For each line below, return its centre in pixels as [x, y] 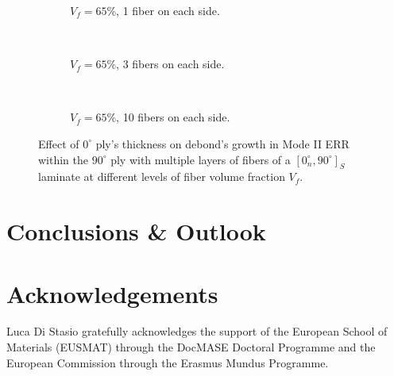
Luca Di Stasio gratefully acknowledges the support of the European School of [197, 331]
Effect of [59, 143]
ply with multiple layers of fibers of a [201, 159]
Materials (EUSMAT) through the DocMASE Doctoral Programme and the [191, 347]
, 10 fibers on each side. [173, 117]
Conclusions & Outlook [136, 231]
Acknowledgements [112, 293]
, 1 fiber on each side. [168, 10]
